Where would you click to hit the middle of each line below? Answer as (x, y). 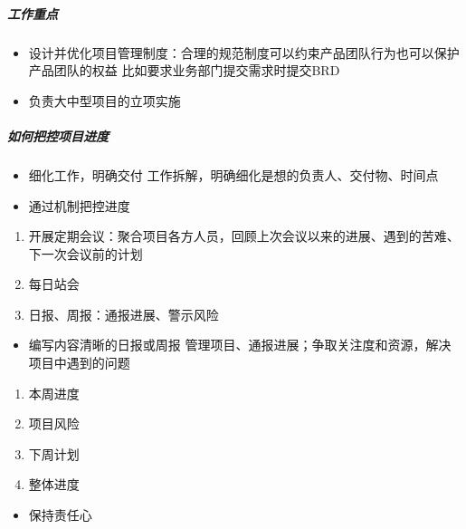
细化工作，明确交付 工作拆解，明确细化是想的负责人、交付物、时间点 (233, 174)
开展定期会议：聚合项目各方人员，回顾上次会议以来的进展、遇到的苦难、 (244, 236)
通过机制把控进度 (79, 205)
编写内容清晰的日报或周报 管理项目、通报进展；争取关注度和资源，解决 (240, 345)
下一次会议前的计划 (86, 253)
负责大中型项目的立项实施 (105, 100)
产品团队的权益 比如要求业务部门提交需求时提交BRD (184, 70)
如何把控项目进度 (58, 135)
